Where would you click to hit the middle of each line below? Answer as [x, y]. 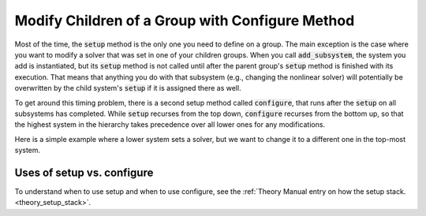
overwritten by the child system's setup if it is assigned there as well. [128, 88]
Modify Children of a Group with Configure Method [185, 20]
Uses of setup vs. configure [84, 172]
